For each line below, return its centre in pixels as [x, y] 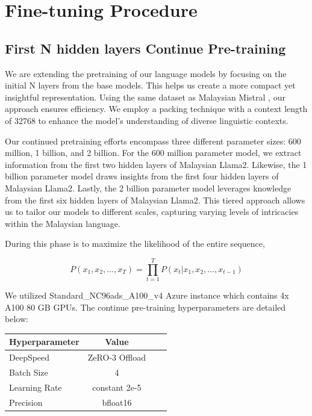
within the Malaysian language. [63, 223]
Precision [26, 402]
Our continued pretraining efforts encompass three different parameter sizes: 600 [153, 141]
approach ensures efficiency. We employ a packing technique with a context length [156, 109]
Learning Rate [36, 387]
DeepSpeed [30, 357]
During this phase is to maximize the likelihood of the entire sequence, [135, 244]
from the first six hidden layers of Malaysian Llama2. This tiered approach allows [155, 200]
